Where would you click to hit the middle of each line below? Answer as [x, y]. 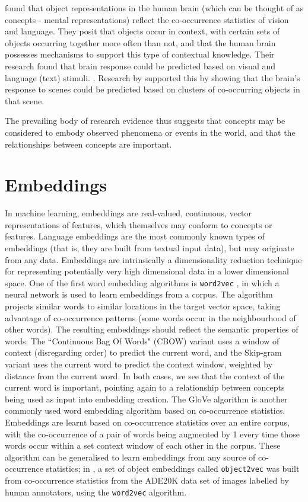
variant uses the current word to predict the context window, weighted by [139, 364]
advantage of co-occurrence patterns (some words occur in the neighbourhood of [150, 317]
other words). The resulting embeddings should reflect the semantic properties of [152, 329]
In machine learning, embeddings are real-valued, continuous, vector [128, 213]
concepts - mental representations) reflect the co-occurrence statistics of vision [147, 19]
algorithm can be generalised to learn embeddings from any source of [130, 457]
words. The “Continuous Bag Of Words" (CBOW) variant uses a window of [142, 340]
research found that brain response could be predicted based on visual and [140, 65]
